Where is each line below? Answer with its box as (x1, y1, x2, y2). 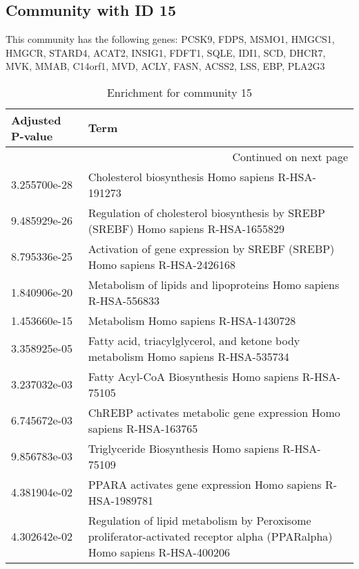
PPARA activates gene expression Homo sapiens (88, 476, 322, 492)
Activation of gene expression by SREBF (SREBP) (88, 240, 335, 256)
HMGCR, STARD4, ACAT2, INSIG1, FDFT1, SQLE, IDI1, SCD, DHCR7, (6, 45, 326, 59)
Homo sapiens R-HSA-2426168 (88, 256, 235, 272)
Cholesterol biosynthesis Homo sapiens (88, 168, 275, 185)
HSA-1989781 (88, 492, 153, 508)
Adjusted (11, 111, 61, 128)
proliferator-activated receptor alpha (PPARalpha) (88, 528, 333, 544)
